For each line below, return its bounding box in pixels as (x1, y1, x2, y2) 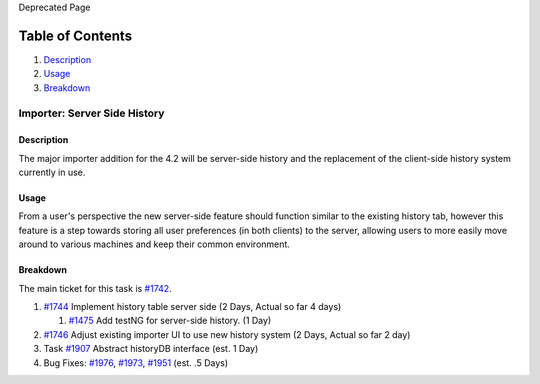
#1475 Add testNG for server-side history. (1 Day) (68, 315, 272, 327)
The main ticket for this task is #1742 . (18, 282, 172, 294)
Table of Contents (18, 27, 133, 44)
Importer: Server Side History (18, 106, 165, 120)
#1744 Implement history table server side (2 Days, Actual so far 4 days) (43, 300, 342, 312)
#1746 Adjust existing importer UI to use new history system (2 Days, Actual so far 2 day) (43, 328, 411, 340)
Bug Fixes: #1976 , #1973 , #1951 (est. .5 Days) (43, 356, 229, 369)
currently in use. (18, 166, 86, 179)
